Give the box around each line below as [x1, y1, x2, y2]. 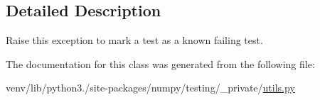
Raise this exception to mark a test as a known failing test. [6, 33, 263, 48]
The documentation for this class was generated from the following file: [6, 56, 315, 71]
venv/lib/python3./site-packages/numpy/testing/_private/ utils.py [6, 80, 295, 95]
